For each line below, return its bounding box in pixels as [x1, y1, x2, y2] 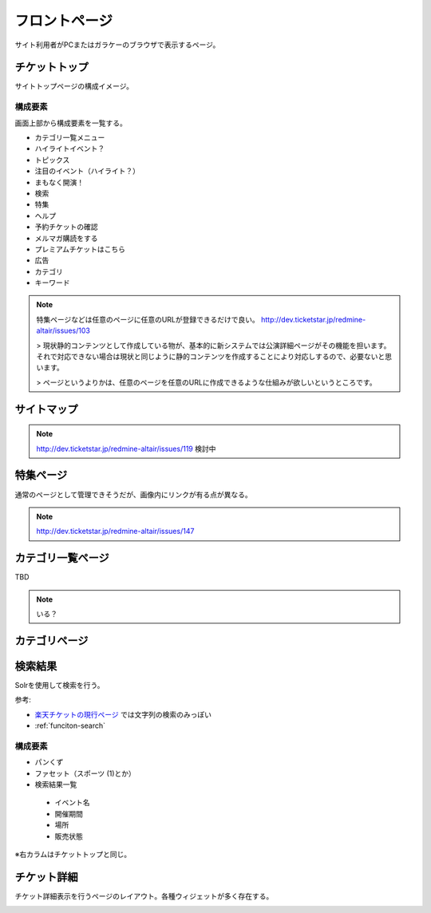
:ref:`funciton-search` [34, 721, 106, 730]
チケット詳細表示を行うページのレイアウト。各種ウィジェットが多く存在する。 [14, 891, 274, 901]
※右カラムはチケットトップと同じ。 [14, 849, 132, 859]
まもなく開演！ [34, 177, 84, 187]
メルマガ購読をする [34, 233, 98, 243]
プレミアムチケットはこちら [34, 244, 126, 254]
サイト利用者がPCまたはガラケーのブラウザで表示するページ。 [14, 40, 220, 49]
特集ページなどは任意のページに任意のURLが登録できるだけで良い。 [36, 314, 259, 324]
